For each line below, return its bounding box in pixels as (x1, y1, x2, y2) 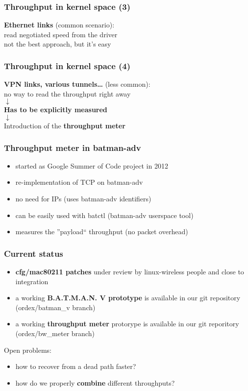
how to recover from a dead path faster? (15, 361, 136, 371)
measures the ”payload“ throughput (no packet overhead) (15, 226, 188, 237)
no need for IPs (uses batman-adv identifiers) (15, 194, 151, 203)
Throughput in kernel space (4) (4, 59, 131, 72)
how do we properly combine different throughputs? (15, 377, 175, 388)
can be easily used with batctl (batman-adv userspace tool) (15, 210, 194, 220)
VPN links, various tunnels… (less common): (4, 79, 150, 89)
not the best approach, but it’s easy (4, 39, 111, 49)
